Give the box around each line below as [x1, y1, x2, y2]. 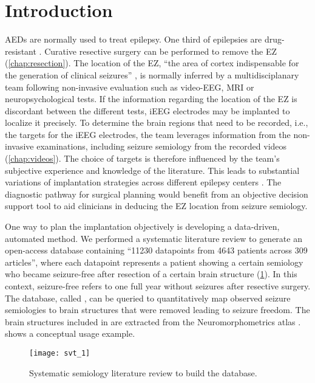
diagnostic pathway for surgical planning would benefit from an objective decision [5, 187, 308, 200]
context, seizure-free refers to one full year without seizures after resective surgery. [5, 280, 311, 292]
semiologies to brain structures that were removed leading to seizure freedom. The [5, 303, 310, 316]
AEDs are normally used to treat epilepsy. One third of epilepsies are [5, 33, 262, 46]
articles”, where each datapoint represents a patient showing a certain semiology [5, 255, 303, 268]
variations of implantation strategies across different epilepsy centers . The [5, 176, 282, 188]
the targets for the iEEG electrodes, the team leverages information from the [5, 128, 291, 140]
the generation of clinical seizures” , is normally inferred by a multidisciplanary [5, 68, 299, 81]
